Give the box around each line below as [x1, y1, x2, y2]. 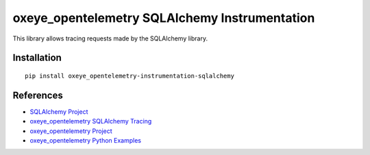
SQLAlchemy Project [29, 107, 88, 116]
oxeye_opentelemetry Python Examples [29, 136, 142, 145]
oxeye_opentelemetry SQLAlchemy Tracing [29, 117, 152, 126]
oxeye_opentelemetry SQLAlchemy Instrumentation [12, 10, 315, 25]
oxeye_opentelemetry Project [29, 127, 112, 135]
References [12, 89, 63, 101]
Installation [12, 52, 62, 64]
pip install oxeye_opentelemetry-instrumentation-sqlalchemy [25, 72, 234, 80]
